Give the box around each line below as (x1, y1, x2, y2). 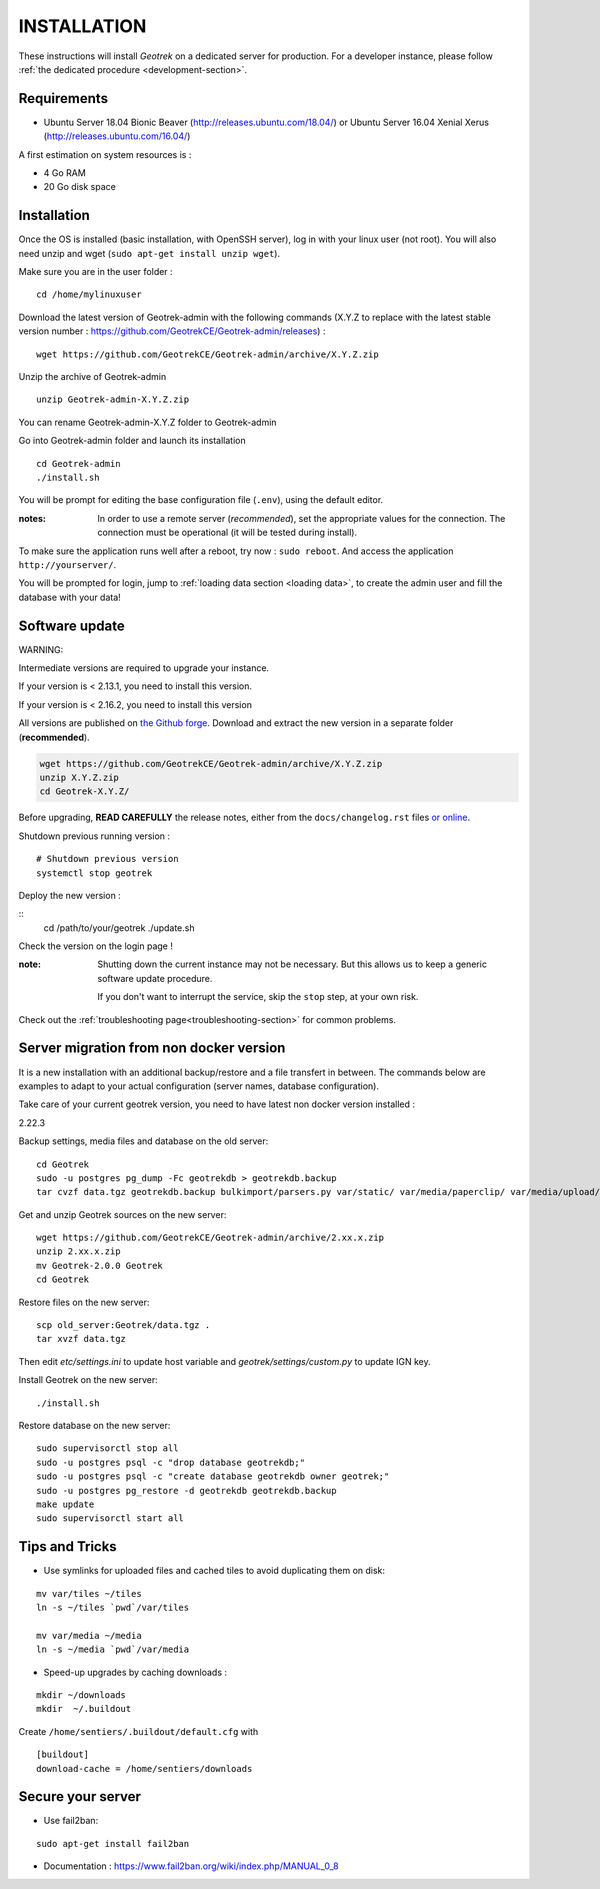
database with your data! (18, 591, 122, 603)
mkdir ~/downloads (36, 1689, 127, 1700)
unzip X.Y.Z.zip (39, 771, 120, 783)
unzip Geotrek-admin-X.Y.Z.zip (36, 394, 190, 405)
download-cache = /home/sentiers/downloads (36, 1763, 253, 1774)
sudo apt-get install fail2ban (36, 1838, 190, 1849)
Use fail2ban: (43, 1815, 99, 1827)
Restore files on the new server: (18, 1296, 150, 1308)
